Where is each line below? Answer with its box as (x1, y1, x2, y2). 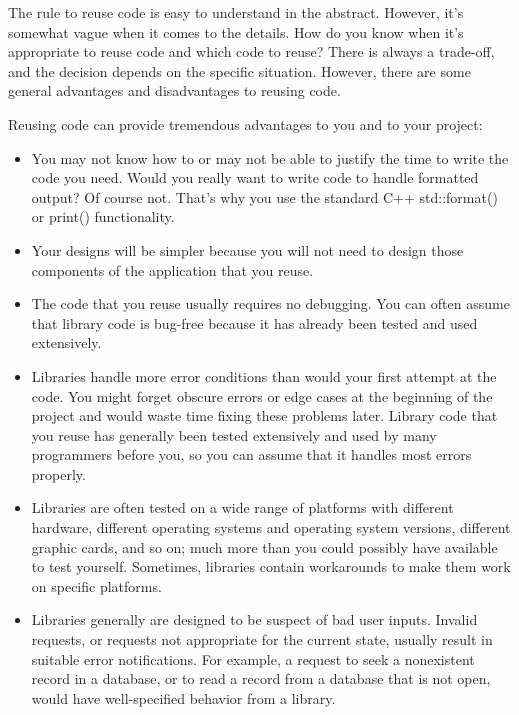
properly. (31, 463, 86, 484)
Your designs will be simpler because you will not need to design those (31, 239, 464, 260)
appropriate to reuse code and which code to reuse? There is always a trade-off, (8, 41, 495, 62)
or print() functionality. (31, 206, 175, 227)
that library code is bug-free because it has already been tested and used (31, 312, 478, 333)
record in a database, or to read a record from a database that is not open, (31, 668, 491, 689)
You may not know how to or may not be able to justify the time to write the (31, 147, 509, 168)
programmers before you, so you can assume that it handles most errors (31, 444, 472, 465)
